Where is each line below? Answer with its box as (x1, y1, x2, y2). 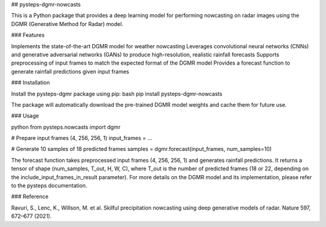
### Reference (11, 193, 49, 200)
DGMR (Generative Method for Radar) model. (11, 20, 124, 27)
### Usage (11, 112, 39, 120)
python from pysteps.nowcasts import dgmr (11, 123, 121, 130)
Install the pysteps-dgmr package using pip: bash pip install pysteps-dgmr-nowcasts (11, 90, 223, 97)
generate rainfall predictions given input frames (11, 68, 129, 75)
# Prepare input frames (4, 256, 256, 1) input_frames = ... (11, 135, 153, 142)
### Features (11, 31, 45, 39)
